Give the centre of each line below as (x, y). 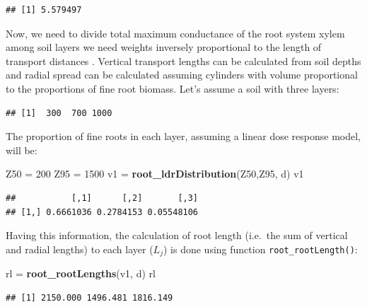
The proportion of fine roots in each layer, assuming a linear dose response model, (183, 136)
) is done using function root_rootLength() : (260, 249)
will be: (22, 150)
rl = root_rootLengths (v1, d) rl (81, 273)
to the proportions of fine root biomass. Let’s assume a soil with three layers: (173, 88)
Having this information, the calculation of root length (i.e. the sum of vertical (177, 235)
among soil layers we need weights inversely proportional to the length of (164, 47)
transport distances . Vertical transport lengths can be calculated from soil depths (183, 60)
